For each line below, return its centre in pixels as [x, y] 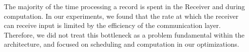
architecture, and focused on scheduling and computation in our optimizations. [122, 44]
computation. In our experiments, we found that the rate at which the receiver [121, 16]
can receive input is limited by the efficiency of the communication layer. [113, 25]
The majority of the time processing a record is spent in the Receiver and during [124, 6]
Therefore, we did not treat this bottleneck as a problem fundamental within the [124, 34]
